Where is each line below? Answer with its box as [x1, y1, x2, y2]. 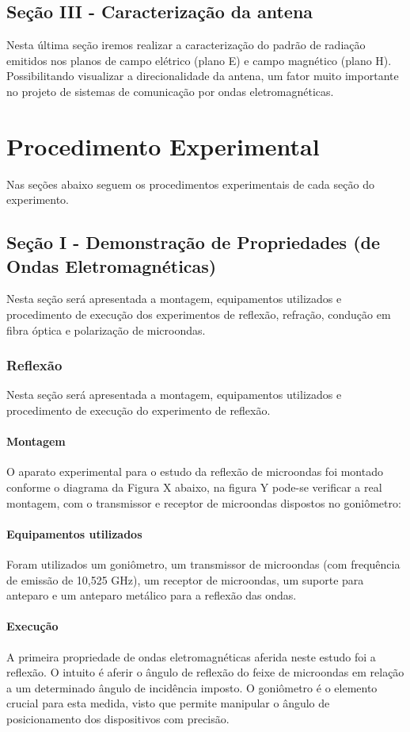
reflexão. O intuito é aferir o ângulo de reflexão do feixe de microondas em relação [6, 664, 404, 680]
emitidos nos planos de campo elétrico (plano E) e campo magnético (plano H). [6, 52, 392, 68]
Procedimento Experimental [6, 129, 320, 162]
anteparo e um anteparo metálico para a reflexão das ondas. [6, 587, 297, 604]
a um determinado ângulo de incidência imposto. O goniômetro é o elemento [6, 679, 378, 696]
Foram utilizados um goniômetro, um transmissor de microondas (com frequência [6, 556, 401, 573]
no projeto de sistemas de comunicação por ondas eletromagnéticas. [6, 82, 334, 99]
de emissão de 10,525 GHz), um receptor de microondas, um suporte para [6, 571, 364, 588]
